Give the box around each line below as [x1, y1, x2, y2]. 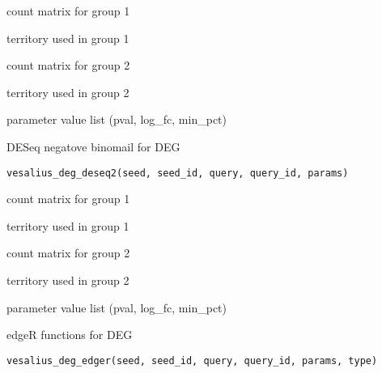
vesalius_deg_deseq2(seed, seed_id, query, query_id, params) [6, 167, 349, 179]
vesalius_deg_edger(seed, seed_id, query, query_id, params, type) [6, 354, 378, 367]
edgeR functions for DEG [6, 326, 133, 343]
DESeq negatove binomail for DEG [6, 138, 180, 155]
